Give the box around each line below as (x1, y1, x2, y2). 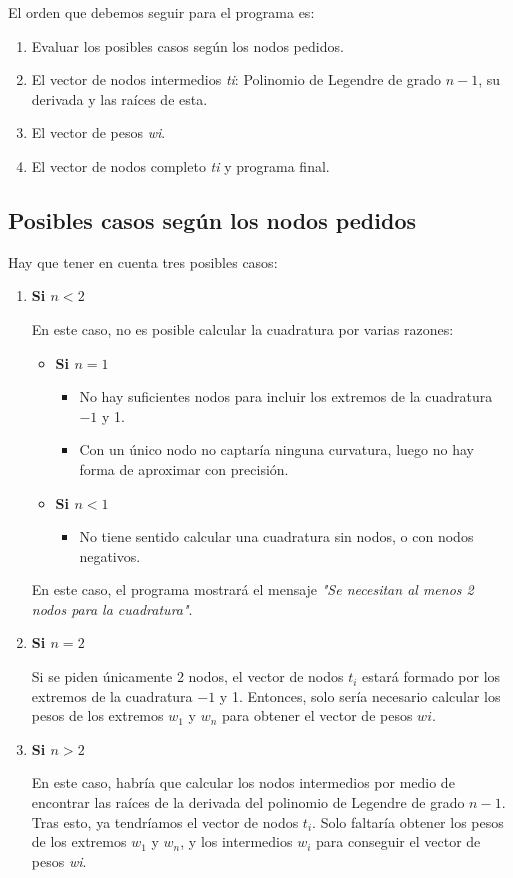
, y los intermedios (180, 831, 293, 852)
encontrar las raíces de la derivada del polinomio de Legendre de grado (31, 792, 465, 813)
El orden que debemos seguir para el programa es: (8, 2, 315, 22)
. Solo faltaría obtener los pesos (312, 811, 504, 832)
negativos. (79, 545, 141, 566)
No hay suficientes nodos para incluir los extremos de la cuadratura (79, 386, 493, 407)
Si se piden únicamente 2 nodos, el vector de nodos (31, 666, 344, 687)
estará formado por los (362, 666, 501, 687)
